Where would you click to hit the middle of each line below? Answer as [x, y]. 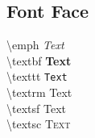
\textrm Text [39, 92]
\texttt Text [37, 76]
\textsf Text [36, 108]
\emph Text [35, 45]
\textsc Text [39, 124]
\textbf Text [39, 60]
